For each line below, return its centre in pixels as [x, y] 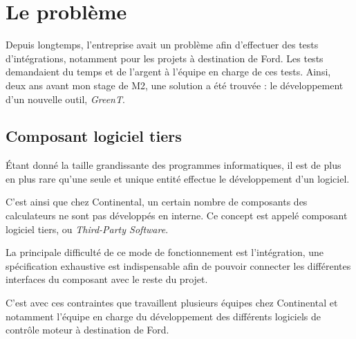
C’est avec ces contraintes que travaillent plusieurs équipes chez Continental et [172, 303]
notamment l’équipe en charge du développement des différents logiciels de [163, 316]
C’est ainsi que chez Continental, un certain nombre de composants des [157, 202]
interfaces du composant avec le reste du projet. [107, 279]
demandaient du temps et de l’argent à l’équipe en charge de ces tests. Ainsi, [168, 72]
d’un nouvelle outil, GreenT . [65, 99]
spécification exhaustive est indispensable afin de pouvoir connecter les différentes [178, 265]
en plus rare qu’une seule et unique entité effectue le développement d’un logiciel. [178, 178]
